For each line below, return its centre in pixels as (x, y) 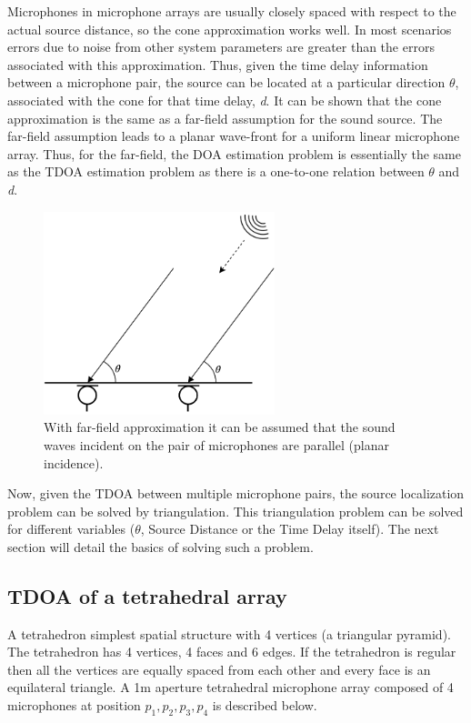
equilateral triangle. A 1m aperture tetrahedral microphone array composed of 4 (230, 687)
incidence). (74, 462)
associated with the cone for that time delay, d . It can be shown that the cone (225, 100)
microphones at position (74, 705)
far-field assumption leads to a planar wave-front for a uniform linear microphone (234, 136)
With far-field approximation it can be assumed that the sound (220, 427)
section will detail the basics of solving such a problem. (160, 546)
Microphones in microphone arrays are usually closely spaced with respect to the (232, 11)
